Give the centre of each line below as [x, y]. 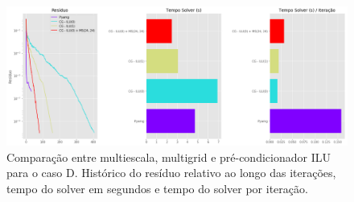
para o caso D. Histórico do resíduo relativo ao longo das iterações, [171, 173]
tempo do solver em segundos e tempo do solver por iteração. [157, 188]
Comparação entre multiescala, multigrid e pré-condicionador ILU [169, 157]
